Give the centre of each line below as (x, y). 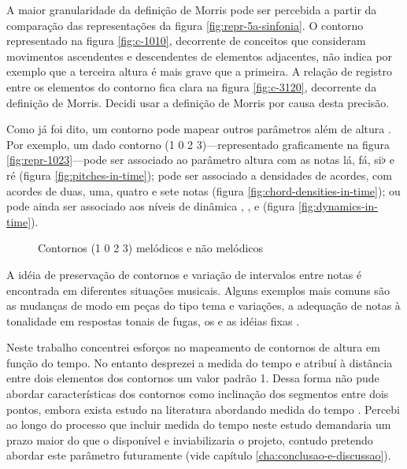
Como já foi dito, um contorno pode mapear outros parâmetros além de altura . (199, 129)
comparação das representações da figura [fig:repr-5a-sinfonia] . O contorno (185, 25)
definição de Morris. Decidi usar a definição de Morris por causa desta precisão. (198, 102)
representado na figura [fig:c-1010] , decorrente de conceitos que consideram (186, 41)
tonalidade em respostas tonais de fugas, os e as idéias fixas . (153, 320)
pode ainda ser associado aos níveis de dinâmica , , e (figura (151, 206)
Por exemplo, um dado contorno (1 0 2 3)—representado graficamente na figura (198, 144)
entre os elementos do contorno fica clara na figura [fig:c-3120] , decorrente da (192, 86)
